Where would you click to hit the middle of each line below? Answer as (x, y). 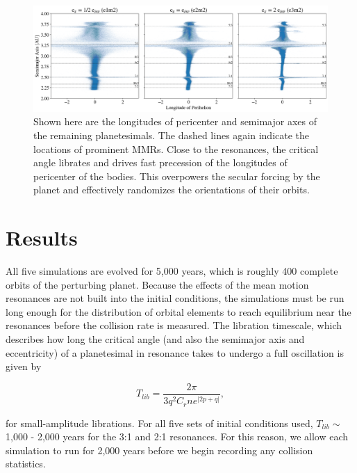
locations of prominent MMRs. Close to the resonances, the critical (176, 149)
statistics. (26, 464)
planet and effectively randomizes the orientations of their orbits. (172, 190)
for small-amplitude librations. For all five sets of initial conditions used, (159, 423)
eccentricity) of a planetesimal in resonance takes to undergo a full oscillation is (175, 352)
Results (42, 238)
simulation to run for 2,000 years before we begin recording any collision (159, 450)
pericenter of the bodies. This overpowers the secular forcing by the (177, 176)
